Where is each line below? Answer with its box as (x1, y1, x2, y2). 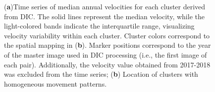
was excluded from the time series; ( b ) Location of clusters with (4, 69, 198, 79)
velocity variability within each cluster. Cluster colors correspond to (4, 30, 210, 40)
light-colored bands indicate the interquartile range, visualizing (4, 21, 195, 31)
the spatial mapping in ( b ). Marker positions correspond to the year (4, 40, 211, 50)
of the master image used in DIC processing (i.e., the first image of (4, 49, 207, 60)
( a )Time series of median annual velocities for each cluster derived (4, 1, 206, 11)
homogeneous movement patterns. (4, 78, 107, 89)
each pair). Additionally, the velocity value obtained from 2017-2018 (4, 59, 211, 69)
